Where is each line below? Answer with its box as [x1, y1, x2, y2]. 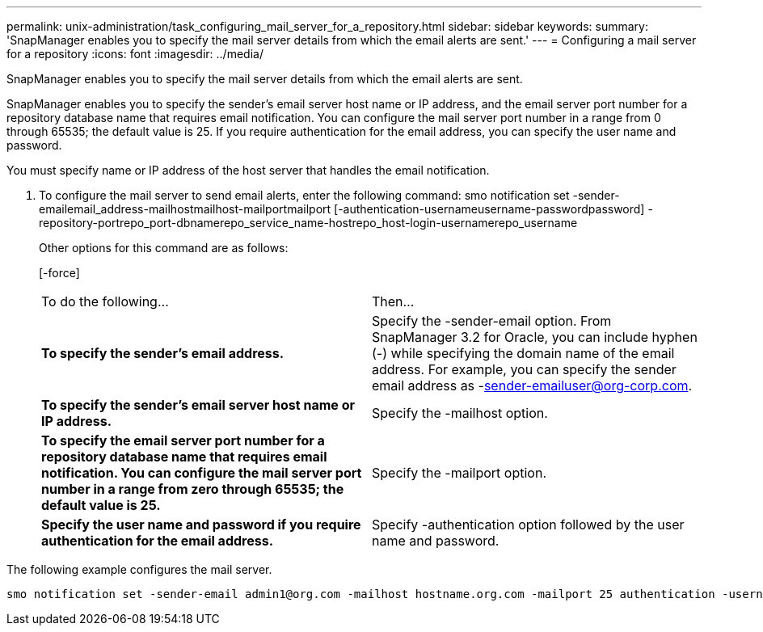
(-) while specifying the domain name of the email [372, 345, 675, 361]
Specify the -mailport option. [372, 465, 547, 481]
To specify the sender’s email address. [41, 345, 285, 361]
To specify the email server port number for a [41, 432, 325, 449]
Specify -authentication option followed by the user [372, 516, 685, 533]
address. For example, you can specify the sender [372, 361, 677, 377]
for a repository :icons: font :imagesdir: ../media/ [6, 47, 263, 61]
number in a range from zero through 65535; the [41, 481, 344, 497]
